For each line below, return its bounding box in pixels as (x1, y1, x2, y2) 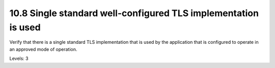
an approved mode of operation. (9, 46, 77, 52)
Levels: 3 (9, 55, 29, 61)
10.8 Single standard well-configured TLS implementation (9, 8, 259, 19)
